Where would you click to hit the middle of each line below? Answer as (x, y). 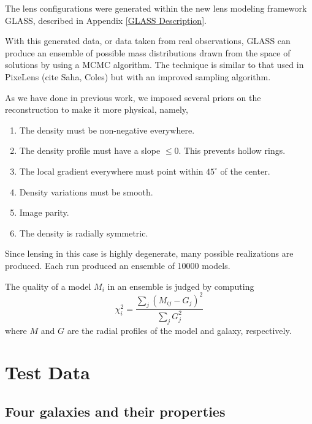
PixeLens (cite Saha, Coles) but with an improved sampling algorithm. (138, 76)
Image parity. (44, 212)
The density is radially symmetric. (84, 233)
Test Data (48, 372)
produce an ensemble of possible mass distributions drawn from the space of (148, 52)
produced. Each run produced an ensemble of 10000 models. (118, 265)
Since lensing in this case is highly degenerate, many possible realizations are (149, 253)
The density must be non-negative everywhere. (107, 130)
